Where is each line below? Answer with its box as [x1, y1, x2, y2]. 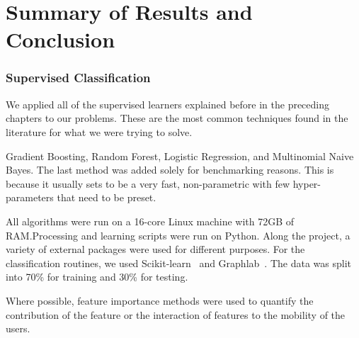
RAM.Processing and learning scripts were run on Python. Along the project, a [6, 227, 351, 242]
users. [6, 321, 30, 336]
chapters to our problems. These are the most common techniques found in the [6, 111, 348, 125]
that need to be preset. [57, 190, 156, 205]
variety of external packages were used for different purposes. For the [6, 242, 305, 257]
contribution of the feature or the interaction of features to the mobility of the [6, 307, 346, 322]
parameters [6, 190, 54, 205]
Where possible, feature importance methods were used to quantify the [6, 293, 314, 308]
